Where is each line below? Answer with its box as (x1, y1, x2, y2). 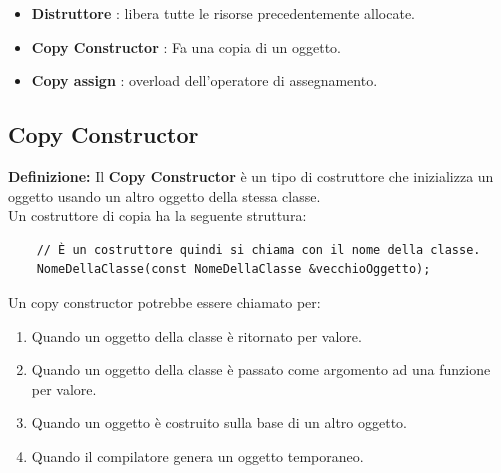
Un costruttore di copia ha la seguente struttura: (8, 205, 307, 226)
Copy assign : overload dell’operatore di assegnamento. (31, 70, 378, 91)
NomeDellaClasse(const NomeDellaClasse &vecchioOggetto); (36, 262, 431, 277)
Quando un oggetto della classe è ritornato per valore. (31, 325, 362, 346)
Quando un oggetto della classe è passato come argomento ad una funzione (31, 359, 491, 380)
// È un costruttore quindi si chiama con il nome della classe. (36, 242, 481, 257)
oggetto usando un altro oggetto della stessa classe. (8, 185, 321, 206)
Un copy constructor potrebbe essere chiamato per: (8, 291, 321, 312)
